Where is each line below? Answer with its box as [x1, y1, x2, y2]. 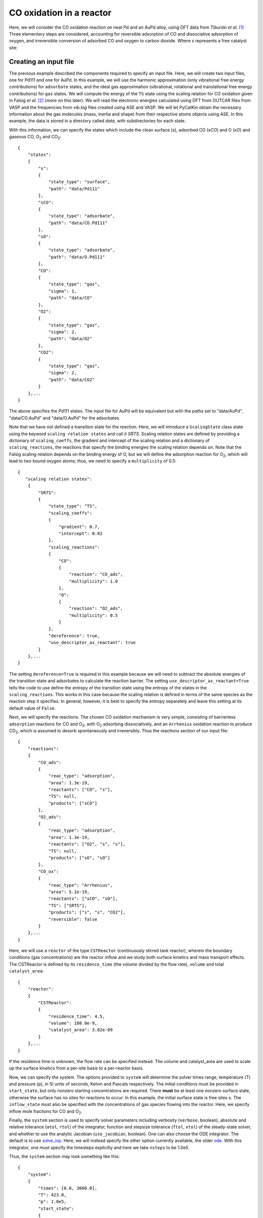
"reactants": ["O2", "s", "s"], [48, 841, 126, 847]
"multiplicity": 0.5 [69, 612, 118, 618]
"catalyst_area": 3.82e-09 [48, 1027, 113, 1033]
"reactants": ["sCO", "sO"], [48, 896, 118, 901]
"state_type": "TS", [48, 503, 97, 509]
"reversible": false [48, 916, 97, 922]
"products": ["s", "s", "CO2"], [48, 910, 126, 915]
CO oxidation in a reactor [9, 7, 112, 18]
